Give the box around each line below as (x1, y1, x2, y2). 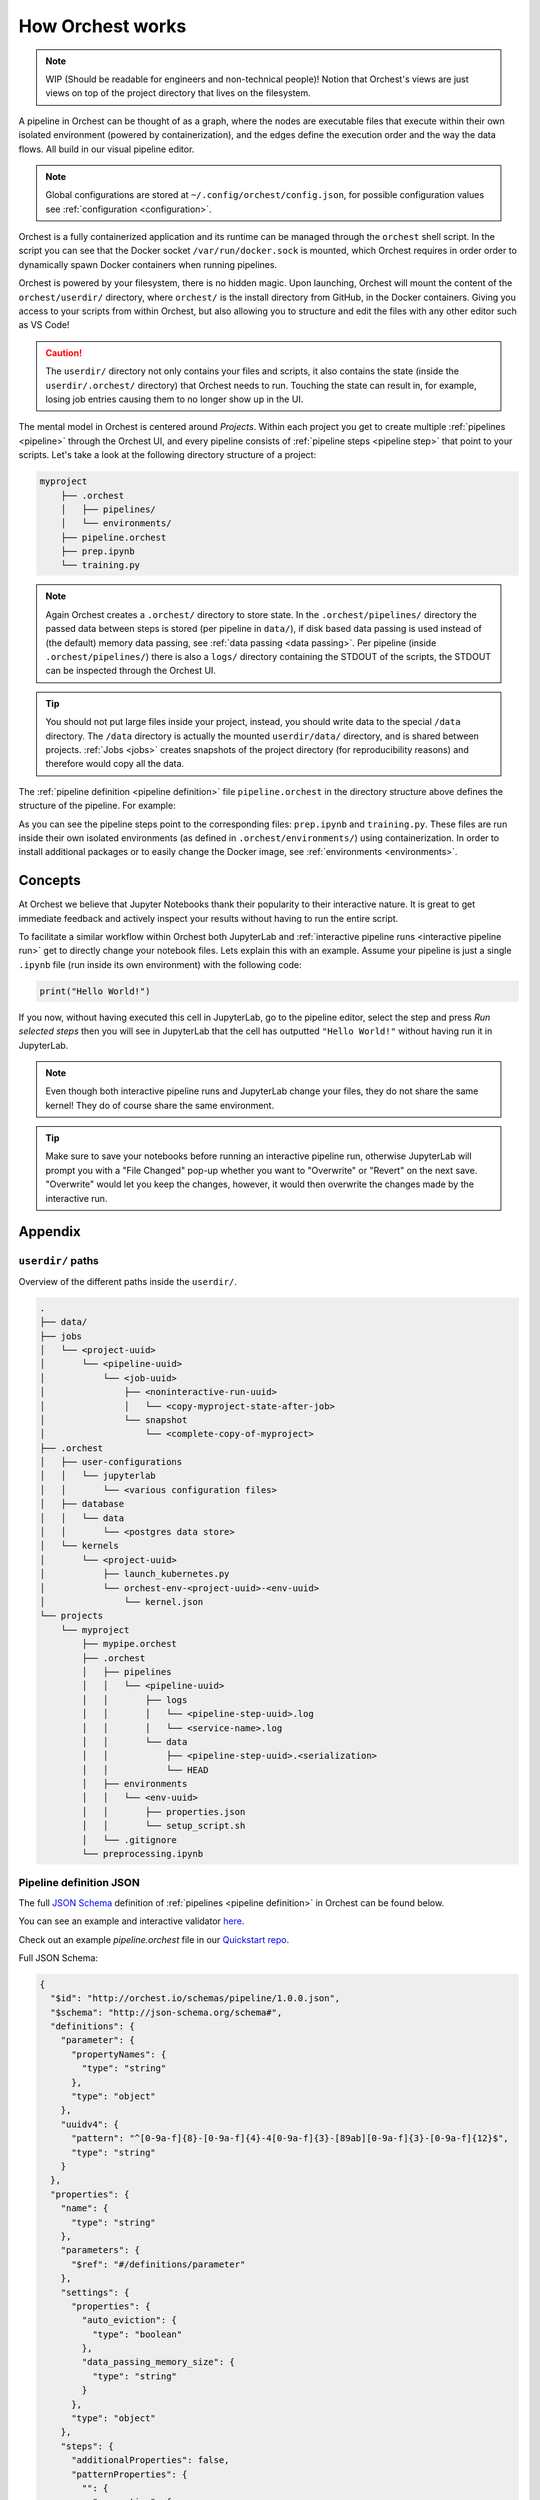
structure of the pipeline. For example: (18, 800, 176, 812)
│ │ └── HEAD (81, 1764, 209, 1775)
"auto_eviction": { (81, 2315, 177, 2326)
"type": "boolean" (91, 2328, 183, 2340)
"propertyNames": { (71, 2048, 167, 2060)
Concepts (18, 872, 81, 889)
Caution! (45, 346, 83, 359)
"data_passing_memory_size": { (81, 2356, 235, 2368)
